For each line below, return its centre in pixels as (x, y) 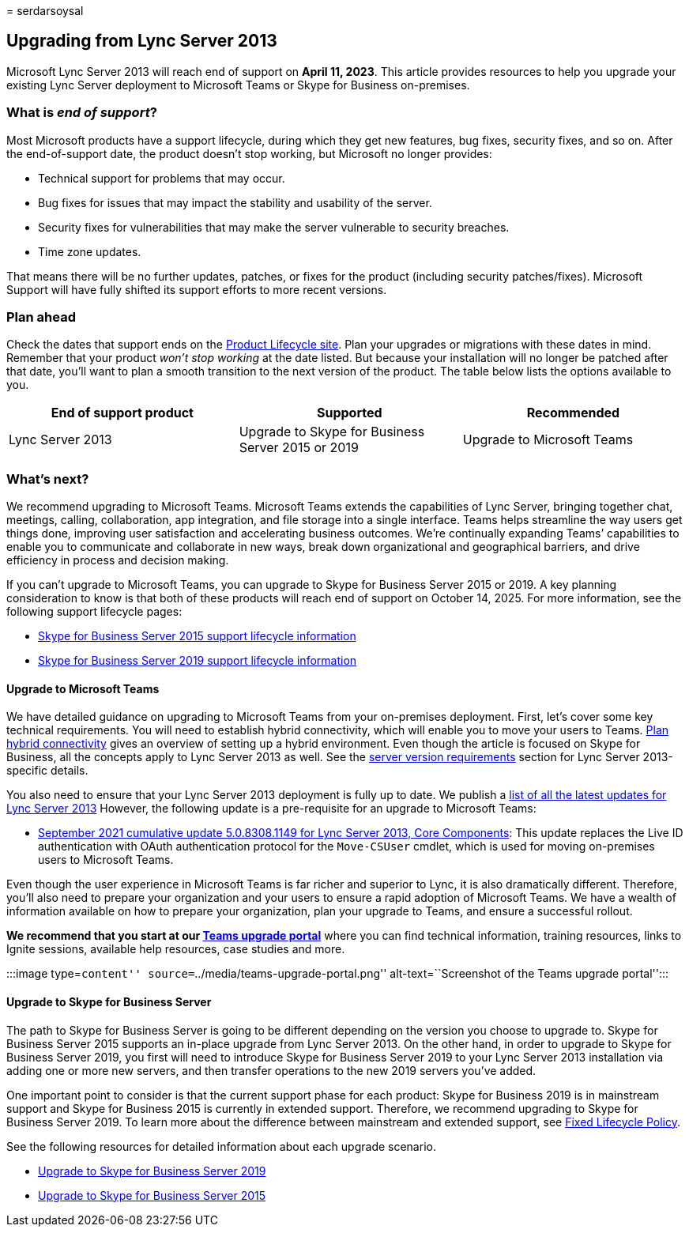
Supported (349, 413)
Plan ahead (41, 317)
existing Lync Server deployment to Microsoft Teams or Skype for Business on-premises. (238, 85)
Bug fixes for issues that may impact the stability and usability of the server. (235, 202)
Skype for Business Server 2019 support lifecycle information (198, 661)
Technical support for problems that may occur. (162, 178)
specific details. (47, 771)
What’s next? (48, 479)
